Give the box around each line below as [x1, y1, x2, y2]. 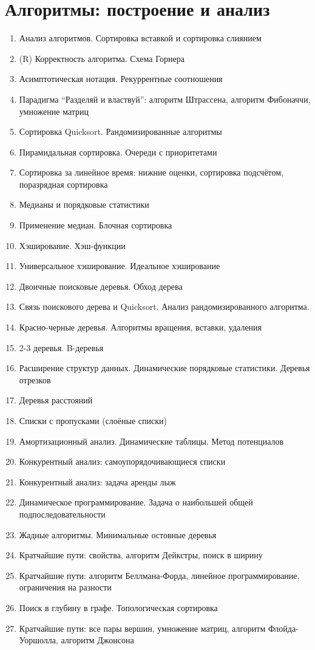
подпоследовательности [19, 507, 106, 520]
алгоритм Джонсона [61, 634, 134, 646]
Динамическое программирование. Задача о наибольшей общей [19, 496, 253, 508]
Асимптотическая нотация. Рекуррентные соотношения [19, 72, 223, 85]
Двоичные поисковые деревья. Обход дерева [19, 279, 183, 292]
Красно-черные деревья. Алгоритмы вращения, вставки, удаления [19, 321, 262, 334]
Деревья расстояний [19, 394, 93, 406]
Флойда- [268, 621, 299, 634]
